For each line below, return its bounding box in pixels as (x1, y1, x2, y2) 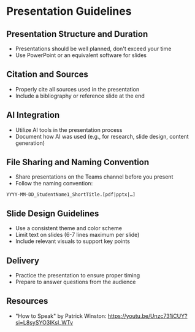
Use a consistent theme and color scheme (15, 225, 123, 232)
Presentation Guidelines (6, 4, 132, 18)
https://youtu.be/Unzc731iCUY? (107, 312, 188, 320)
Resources (6, 296, 48, 306)
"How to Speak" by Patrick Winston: (15, 312, 107, 320)
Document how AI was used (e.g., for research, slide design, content (15, 133, 189, 140)
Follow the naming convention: (15, 180, 93, 187)
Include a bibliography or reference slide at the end (15, 92, 145, 99)
